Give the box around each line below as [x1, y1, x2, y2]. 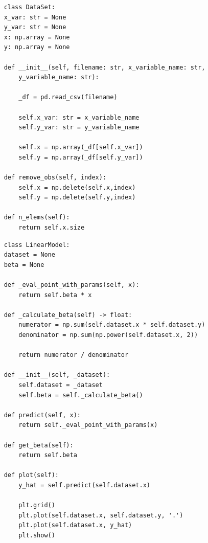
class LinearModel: [4, 241, 70, 248]
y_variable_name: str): [18, 74, 99, 81]
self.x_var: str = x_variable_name [18, 114, 140, 121]
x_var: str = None [4, 13, 66, 21]
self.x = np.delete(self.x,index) [18, 184, 136, 191]
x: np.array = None [4, 33, 70, 41]
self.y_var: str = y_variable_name [18, 124, 140, 131]
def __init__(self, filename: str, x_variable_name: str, [4, 63, 205, 71]
